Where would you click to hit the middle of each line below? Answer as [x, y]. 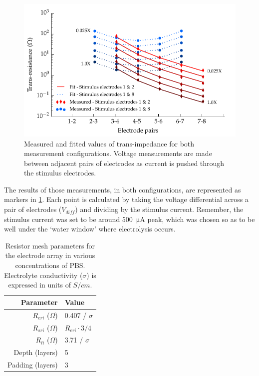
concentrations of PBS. [50, 265]
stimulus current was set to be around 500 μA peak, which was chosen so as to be [129, 219]
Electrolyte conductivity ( [43, 275]
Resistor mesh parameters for [50, 245]
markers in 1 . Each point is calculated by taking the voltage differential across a [126, 199]
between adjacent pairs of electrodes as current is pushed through [124, 163]
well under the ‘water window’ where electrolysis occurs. [90, 229]
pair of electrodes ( [33, 209]
